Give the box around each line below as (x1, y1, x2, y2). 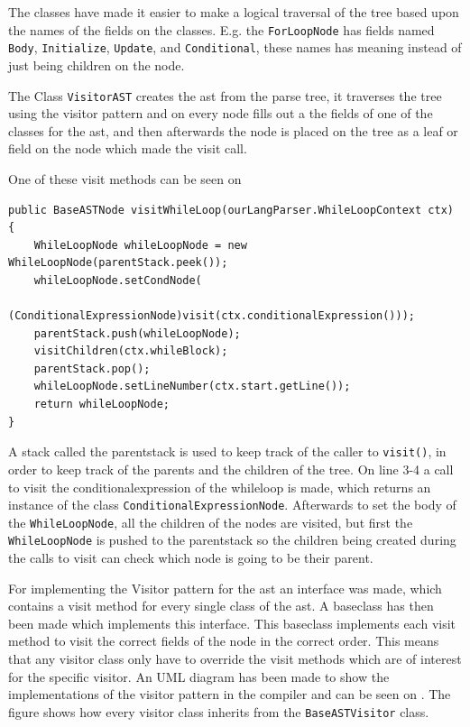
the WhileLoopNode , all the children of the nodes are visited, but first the (8, 512, 413, 531)
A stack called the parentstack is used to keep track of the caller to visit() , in (8, 442, 447, 461)
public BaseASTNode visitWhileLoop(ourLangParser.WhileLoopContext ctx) (8, 203, 454, 216)
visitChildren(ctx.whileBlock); (33, 345, 228, 358)
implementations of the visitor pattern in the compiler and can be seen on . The (8, 685, 451, 704)
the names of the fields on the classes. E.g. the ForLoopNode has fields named (8, 20, 435, 39)
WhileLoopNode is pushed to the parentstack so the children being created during (8, 530, 456, 549)
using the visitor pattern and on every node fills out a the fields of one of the (8, 104, 433, 123)
